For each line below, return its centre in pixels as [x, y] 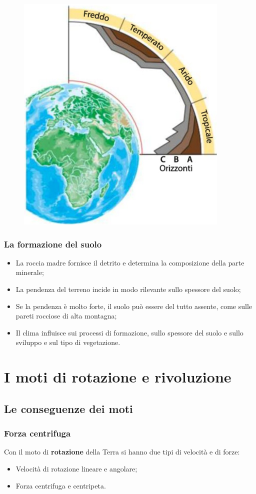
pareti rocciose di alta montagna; [66, 316]
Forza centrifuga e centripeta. [61, 485]
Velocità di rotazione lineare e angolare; [76, 468]
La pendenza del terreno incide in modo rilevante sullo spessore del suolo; [128, 289]
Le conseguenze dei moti [68, 408]
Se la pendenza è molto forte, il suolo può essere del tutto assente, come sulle [134, 306]
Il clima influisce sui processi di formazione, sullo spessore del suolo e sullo [129, 332]
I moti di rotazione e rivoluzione [118, 377]
